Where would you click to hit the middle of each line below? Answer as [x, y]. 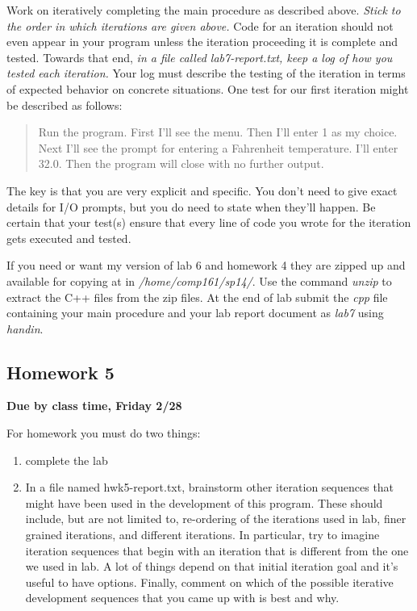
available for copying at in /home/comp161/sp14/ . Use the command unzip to [199, 280]
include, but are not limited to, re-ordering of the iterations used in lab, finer [216, 519]
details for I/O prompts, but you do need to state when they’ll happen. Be [191, 206]
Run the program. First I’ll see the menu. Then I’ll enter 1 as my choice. [218, 132]
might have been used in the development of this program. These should [204, 502]
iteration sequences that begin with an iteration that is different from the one [217, 550]
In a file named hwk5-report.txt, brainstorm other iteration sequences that [210, 487]
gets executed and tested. [69, 238]
